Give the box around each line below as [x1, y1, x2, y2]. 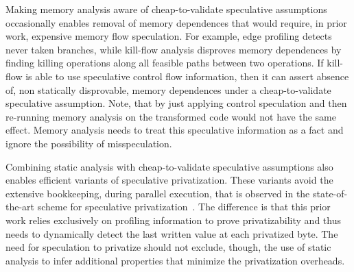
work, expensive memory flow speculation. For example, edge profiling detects [5, 29, 332, 43]
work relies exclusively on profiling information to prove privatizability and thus [5, 212, 341, 227]
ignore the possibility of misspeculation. [5, 136, 172, 150]
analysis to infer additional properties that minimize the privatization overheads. [5, 253, 345, 267]
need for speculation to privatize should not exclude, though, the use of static [5, 240, 331, 254]
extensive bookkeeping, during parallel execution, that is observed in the [5, 186, 310, 200]
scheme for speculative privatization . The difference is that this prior [37, 199, 331, 214]
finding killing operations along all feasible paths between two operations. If [5, 55, 324, 70]
